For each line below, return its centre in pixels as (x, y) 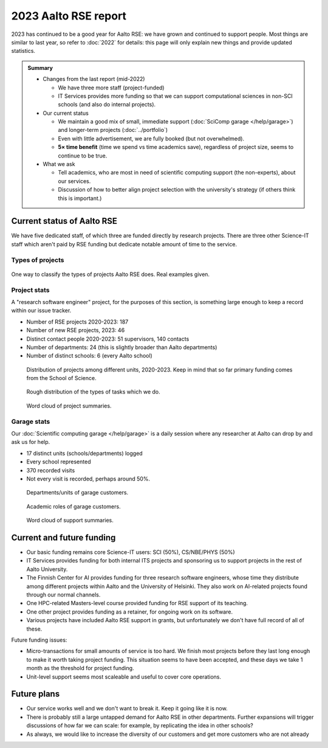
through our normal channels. (63, 595)
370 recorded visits (51, 470)
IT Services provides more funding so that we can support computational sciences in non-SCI (175, 96)
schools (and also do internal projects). (107, 105)
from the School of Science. (61, 378)
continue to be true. (83, 156)
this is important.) (80, 198)
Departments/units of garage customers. (77, 493)
